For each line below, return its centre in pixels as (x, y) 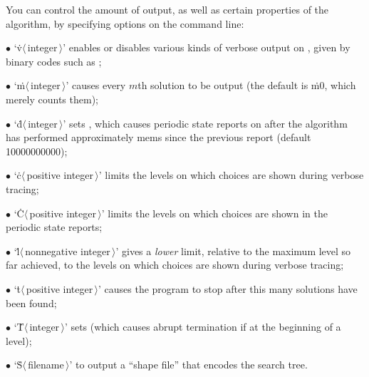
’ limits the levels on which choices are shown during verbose (231, 175)
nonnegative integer (68, 251)
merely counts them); (52, 99)
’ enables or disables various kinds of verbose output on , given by (207, 47)
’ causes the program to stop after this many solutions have (228, 288)
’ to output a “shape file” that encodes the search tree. (188, 365)
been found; (31, 303)
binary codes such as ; (54, 61)
